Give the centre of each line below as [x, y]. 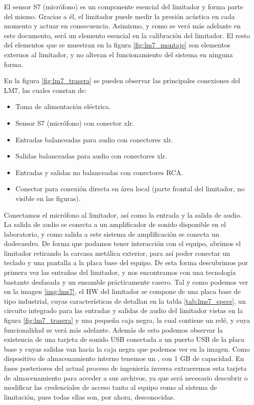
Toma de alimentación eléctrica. [63, 106]
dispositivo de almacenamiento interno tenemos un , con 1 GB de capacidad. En [124, 358]
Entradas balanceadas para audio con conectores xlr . [94, 139]
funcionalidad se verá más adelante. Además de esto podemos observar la [114, 329]
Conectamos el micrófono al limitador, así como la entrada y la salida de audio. [123, 214]
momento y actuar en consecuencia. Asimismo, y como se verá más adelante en [122, 26]
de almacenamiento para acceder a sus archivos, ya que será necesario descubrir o [126, 377]
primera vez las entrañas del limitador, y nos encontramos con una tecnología [120, 272]
